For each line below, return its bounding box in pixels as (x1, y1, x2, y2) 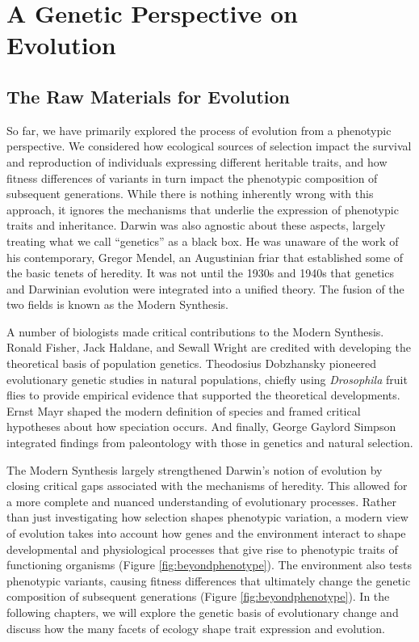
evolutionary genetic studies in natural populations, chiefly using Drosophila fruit (6, 370, 408, 387)
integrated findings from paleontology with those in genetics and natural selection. (6, 434, 413, 451)
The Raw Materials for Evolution (6, 83, 290, 108)
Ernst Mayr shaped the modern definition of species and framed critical (6, 402, 361, 419)
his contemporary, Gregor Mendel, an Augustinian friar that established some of (6, 248, 404, 265)
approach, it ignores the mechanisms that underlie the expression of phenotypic (6, 201, 399, 218)
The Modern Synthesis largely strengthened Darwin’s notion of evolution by (6, 461, 383, 478)
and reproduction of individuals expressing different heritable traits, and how (6, 153, 388, 170)
